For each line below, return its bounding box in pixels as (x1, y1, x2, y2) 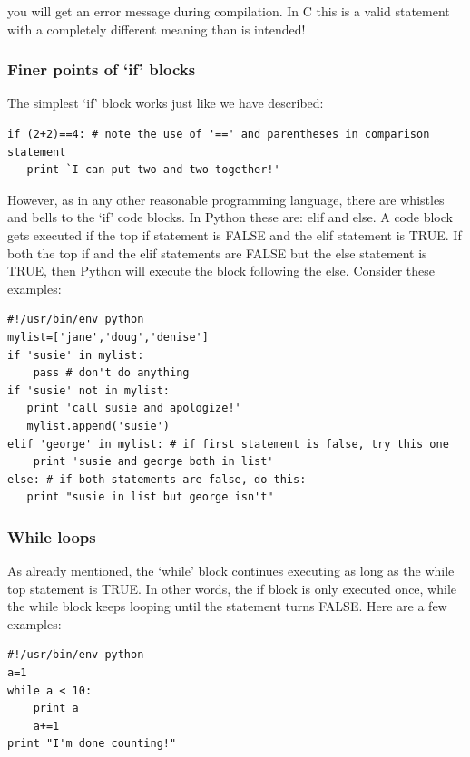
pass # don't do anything (33, 366, 190, 380)
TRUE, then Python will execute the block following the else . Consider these (7, 261, 436, 280)
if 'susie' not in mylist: (7, 383, 170, 397)
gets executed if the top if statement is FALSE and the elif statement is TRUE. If (7, 225, 462, 244)
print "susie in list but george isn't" (26, 490, 274, 504)
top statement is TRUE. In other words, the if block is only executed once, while (7, 578, 457, 597)
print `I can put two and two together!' (26, 163, 280, 177)
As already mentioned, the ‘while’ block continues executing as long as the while (7, 561, 455, 580)
